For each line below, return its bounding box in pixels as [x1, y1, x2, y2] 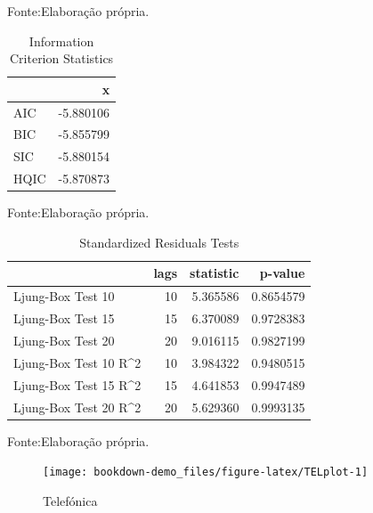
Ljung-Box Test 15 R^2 [13, 375, 142, 394]
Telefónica [43, 491, 98, 509]
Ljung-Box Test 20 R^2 [13, 397, 142, 416]
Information [28, 31, 94, 50]
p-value [259, 264, 305, 282]
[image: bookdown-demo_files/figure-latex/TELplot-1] [43, 466, 369, 479]
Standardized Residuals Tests [79, 232, 239, 251]
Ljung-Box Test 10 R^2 [13, 353, 142, 371]
